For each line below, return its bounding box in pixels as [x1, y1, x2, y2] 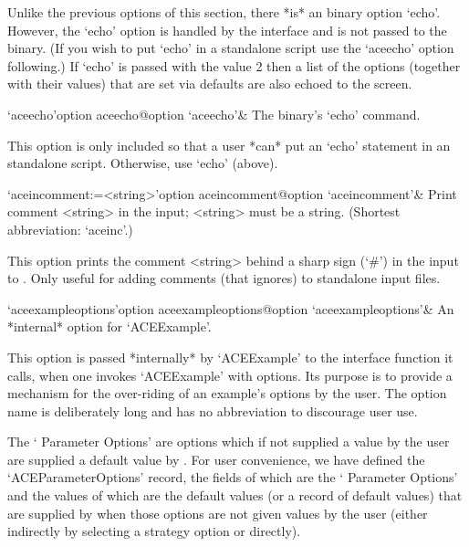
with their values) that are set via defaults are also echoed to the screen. [7, 74, 412, 93]
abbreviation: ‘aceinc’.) [7, 219, 133, 238]
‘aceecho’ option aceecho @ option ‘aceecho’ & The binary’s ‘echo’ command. [7, 104, 421, 123]
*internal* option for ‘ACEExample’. [7, 317, 212, 336]
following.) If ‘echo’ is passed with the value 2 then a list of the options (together [7, 56, 461, 75]
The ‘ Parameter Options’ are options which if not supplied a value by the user [7, 432, 450, 451]
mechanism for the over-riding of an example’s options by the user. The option [7, 384, 447, 403]
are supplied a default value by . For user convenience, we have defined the [7, 449, 425, 468]
